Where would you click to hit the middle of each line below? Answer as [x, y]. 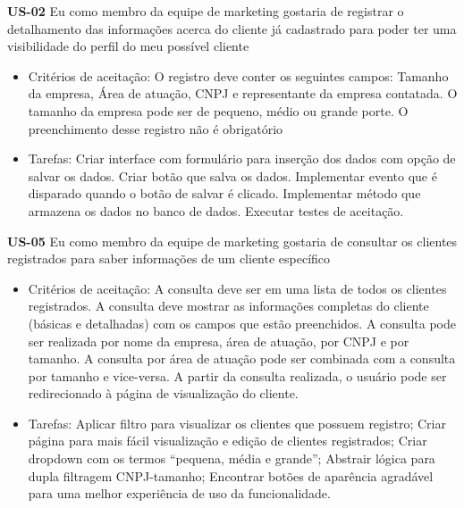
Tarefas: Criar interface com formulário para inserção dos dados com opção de [242, 158]
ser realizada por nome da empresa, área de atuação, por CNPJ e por [219, 341]
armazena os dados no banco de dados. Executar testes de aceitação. [216, 210]
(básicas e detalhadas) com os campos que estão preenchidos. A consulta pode [242, 323]
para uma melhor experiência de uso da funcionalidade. [179, 493]
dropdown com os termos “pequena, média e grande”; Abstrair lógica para [232, 458]
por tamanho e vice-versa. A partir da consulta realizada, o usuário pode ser [237, 375]
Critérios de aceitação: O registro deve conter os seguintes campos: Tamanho [238, 75]
